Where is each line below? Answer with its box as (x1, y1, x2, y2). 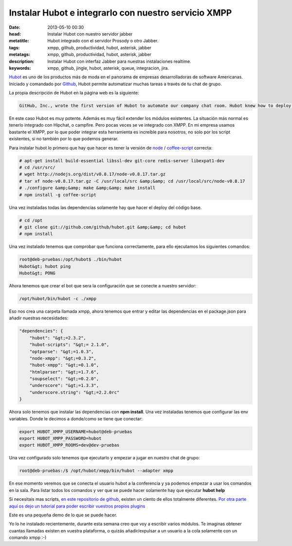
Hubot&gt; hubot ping (19, 264, 71, 269)
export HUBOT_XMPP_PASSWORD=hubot (19, 436, 102, 441)
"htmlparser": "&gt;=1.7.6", (29, 369, 99, 375)
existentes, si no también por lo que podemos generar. (9, 136, 119, 142)
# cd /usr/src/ (19, 165, 55, 170)
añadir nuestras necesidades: (9, 315, 69, 321)
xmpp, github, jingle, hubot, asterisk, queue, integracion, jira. (47, 65, 169, 71)
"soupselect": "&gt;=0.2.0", (29, 376, 99, 382)
